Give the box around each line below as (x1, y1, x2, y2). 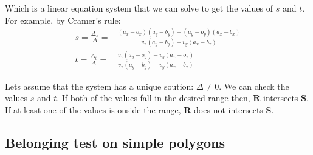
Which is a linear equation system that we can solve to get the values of (5, 2, 273, 14)
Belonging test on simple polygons (5, 133, 225, 151)
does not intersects (194, 103, 263, 116)
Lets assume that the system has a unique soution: (5, 79, 194, 92)
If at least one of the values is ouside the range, (5, 103, 181, 116)
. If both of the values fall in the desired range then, (57, 91, 250, 104)
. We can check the (219, 79, 289, 92)
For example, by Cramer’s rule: (5, 13, 121, 26)
